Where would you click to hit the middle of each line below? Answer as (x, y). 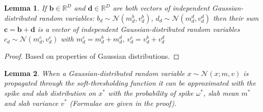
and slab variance (31, 103)
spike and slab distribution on (50, 92)
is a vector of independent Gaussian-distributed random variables (139, 29)
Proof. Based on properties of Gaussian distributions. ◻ (92, 56)
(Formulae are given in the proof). (123, 103)
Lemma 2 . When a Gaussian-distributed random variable (95, 73)
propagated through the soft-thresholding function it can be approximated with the (130, 83)
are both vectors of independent (161, 8)
